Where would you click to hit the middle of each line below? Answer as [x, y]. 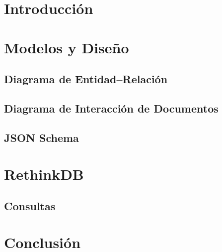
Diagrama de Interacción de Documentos [111, 108]
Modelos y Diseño [67, 47]
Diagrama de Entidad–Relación [86, 79]
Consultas [30, 205]
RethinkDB [44, 174]
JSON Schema [41, 137]
